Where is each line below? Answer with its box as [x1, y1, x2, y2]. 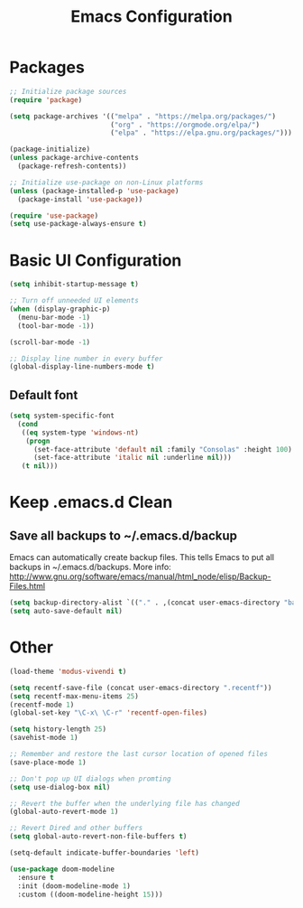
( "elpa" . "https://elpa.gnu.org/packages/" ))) [109, 128, 293, 137]
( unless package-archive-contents [9, 154, 140, 163]
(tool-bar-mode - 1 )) [17, 321, 95, 331]
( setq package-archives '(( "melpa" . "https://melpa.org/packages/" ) [9, 111, 277, 121]
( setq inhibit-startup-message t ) [9, 280, 140, 289]
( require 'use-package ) [9, 211, 99, 220]
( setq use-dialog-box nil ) [9, 782, 111, 791]
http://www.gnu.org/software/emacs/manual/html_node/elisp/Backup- [9, 571, 272, 582]
